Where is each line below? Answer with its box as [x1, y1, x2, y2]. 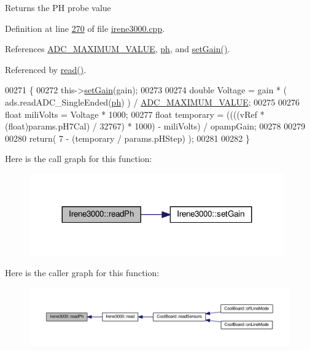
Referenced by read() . [5, 63, 87, 75]
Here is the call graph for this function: [5, 152, 152, 165]
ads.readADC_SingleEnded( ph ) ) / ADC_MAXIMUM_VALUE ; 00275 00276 [5, 95, 300, 108]
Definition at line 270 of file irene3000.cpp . [5, 21, 165, 34]
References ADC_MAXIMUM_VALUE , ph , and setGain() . [5, 42, 230, 55]
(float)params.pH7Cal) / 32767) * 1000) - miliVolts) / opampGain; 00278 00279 [5, 120, 306, 133]
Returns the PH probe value [5, 1, 111, 13]
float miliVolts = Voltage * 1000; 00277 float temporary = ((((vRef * [5, 107, 265, 120]
